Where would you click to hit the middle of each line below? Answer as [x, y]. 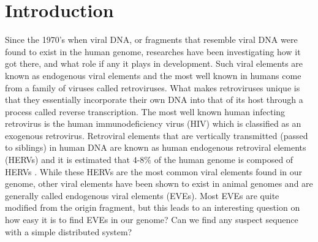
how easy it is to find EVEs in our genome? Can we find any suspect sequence [152, 220]
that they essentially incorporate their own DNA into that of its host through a [154, 100]
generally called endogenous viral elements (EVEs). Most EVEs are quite [142, 195]
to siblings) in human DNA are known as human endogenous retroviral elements [156, 147]
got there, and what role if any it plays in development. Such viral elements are [154, 63]
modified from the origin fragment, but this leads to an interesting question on [153, 207]
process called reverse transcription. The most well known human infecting [145, 111]
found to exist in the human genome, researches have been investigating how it [153, 51]
